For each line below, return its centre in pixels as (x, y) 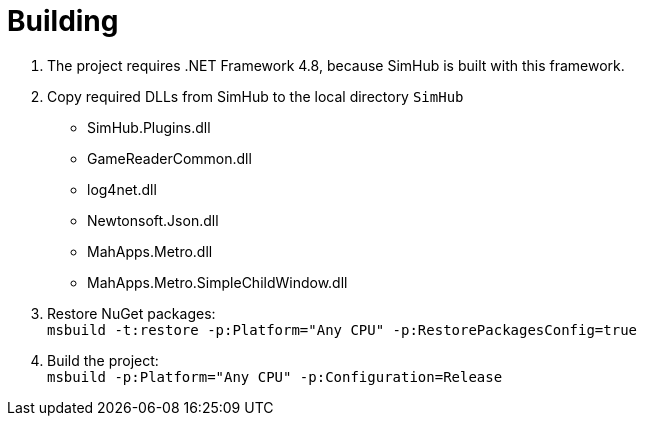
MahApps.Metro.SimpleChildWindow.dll (217, 282)
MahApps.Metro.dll (150, 251)
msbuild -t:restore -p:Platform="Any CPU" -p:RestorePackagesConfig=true (342, 329)
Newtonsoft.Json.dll (153, 220)
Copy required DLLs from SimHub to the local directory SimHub (255, 96)
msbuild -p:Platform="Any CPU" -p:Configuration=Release (275, 376)
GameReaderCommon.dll (169, 158)
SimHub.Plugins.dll (149, 127)
